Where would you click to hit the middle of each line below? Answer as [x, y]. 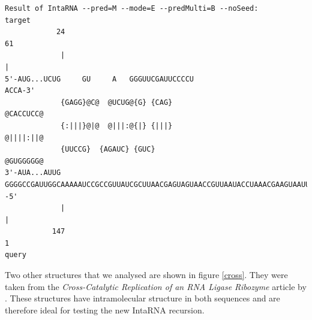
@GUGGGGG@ [24, 161]
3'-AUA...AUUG [33, 173]
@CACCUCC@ [24, 114]
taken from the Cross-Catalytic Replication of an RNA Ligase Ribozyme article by [156, 286]
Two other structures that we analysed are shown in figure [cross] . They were [146, 275]
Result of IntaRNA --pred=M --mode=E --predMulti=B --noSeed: [132, 8]
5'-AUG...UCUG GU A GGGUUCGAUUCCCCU [99, 79]
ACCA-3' [20, 91]
